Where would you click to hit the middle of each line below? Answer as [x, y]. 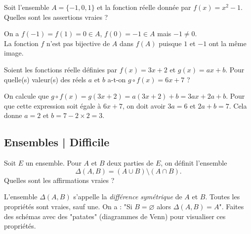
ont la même [228, 43]
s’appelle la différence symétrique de [128, 197]
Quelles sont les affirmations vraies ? [59, 180]
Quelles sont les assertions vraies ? [56, 17]
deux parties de [130, 163]
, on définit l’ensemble [194, 163]
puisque [170, 43]
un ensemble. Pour [53, 163]
